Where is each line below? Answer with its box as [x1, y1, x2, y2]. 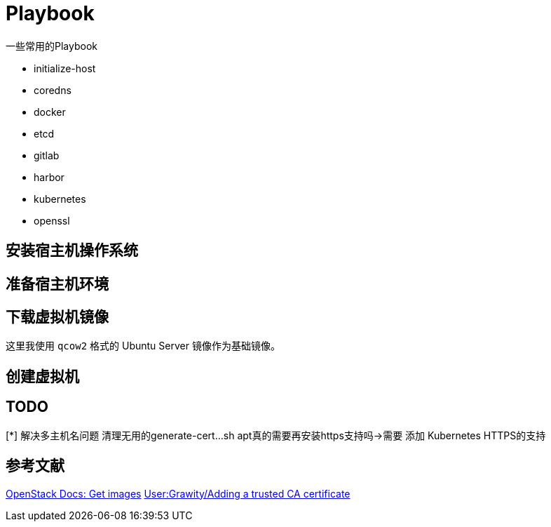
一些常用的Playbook [6, 39, 97, 52]
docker [34, 105, 66, 118]
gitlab [34, 149, 60, 161]
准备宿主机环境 [6, 274, 109, 293]
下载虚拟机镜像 [6, 308, 109, 326]
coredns [34, 84, 72, 96]
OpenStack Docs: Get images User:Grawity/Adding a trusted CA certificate [6, 487, 351, 500]
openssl [34, 214, 70, 227]
